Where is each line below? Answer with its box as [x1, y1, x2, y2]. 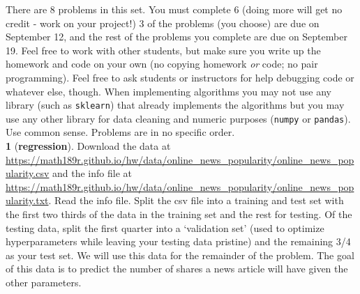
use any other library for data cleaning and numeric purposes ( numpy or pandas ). [6, 111, 351, 125]
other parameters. [6, 275, 82, 289]
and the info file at [52, 166, 132, 180]
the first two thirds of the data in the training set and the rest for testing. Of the [6, 207, 352, 222]
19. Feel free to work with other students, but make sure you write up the [6, 42, 321, 57]
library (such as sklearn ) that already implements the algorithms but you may [6, 98, 345, 112]
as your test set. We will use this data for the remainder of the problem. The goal [6, 247, 354, 262]
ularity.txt [6, 193, 49, 208]
